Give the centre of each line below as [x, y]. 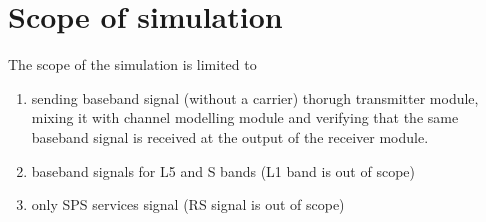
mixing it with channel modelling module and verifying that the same [245, 117]
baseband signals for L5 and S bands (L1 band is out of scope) [223, 170]
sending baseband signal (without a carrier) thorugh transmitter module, [255, 97]
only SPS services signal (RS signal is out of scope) [188, 204]
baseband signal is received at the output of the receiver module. [230, 136]
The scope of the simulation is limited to [132, 64]
